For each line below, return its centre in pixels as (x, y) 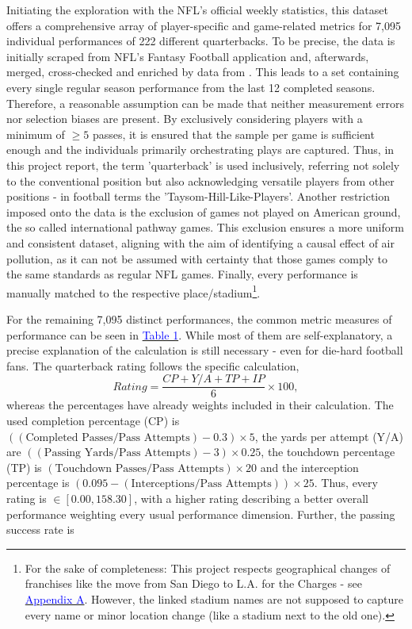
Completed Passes (69, 437)
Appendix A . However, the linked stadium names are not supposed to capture (214, 598)
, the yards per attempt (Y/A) (329, 436)
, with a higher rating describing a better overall (251, 498)
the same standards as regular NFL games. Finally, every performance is (182, 274)
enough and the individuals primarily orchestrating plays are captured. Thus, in (200, 150)
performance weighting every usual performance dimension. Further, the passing (201, 514)
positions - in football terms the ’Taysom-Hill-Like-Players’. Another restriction (198, 196)
